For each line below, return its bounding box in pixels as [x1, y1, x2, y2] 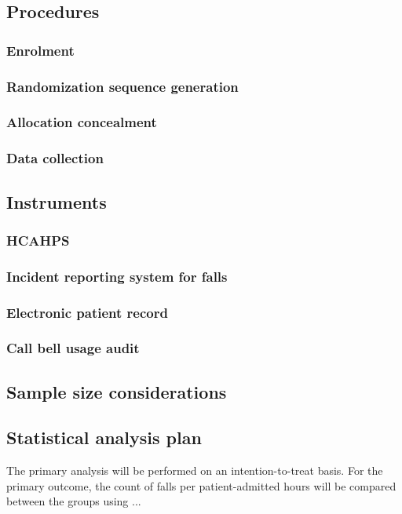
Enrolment [6, 40, 75, 60]
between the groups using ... [6, 493, 141, 509]
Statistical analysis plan [6, 425, 202, 450]
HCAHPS [6, 230, 70, 250]
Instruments [6, 189, 107, 213]
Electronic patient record [6, 302, 168, 322]
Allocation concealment [6, 112, 157, 132]
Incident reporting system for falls [6, 266, 228, 286]
